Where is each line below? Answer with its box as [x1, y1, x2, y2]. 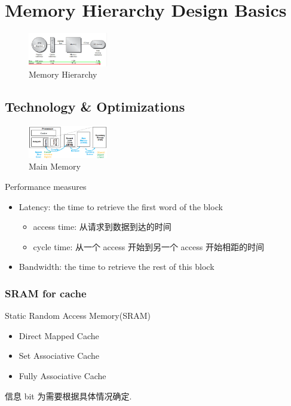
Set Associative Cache [19, 349, 100, 362]
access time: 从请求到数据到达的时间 [33, 220, 171, 233]
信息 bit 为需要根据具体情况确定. [5, 389, 132, 402]
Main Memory [29, 160, 81, 173]
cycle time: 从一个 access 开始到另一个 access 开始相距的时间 [33, 240, 264, 253]
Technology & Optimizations [5, 97, 185, 116]
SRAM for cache [5, 285, 87, 300]
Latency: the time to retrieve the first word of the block [19, 200, 223, 213]
